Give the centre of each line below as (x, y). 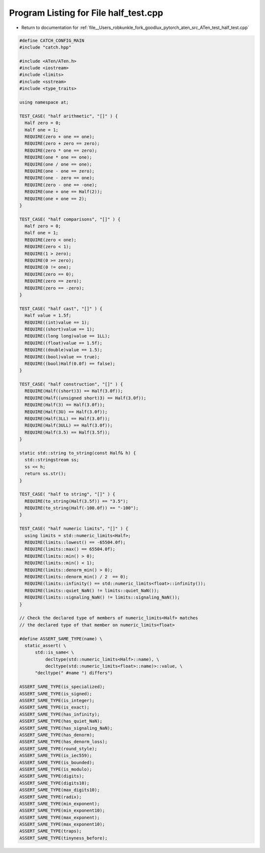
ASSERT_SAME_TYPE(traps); (51, 831)
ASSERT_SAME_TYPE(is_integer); (57, 701)
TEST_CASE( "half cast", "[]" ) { (61, 309)
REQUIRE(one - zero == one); (60, 178)
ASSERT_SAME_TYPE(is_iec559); (56, 756)
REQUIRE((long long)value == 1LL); (67, 336)
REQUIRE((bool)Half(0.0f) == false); (70, 363)
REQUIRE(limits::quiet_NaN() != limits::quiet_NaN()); (92, 590)
